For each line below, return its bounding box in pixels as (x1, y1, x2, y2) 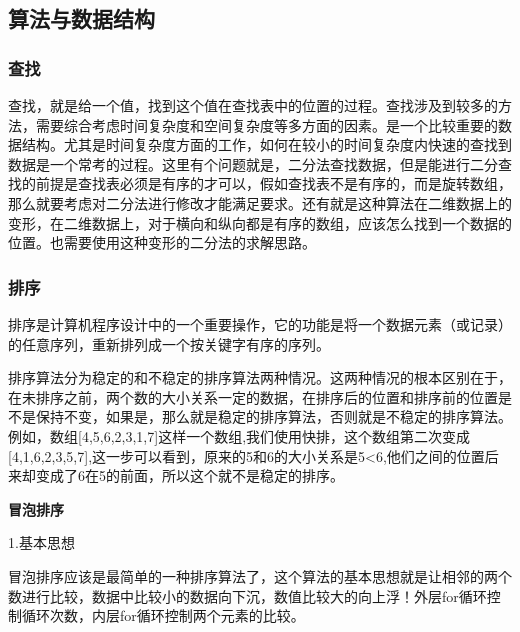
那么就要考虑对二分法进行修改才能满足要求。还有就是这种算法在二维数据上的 (8, 192, 512, 213)
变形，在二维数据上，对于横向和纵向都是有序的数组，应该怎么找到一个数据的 (8, 212, 512, 233)
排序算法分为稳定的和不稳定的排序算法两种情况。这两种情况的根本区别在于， (8, 367, 512, 388)
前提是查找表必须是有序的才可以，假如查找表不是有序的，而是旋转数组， (35, 173, 512, 194)
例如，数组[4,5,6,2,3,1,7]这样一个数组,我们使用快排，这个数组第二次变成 (8, 425, 471, 446)
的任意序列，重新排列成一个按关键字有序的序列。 (8, 333, 330, 354)
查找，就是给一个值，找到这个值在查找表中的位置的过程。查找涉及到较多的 (8, 95, 498, 115)
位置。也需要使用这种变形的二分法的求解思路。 (8, 232, 316, 253)
